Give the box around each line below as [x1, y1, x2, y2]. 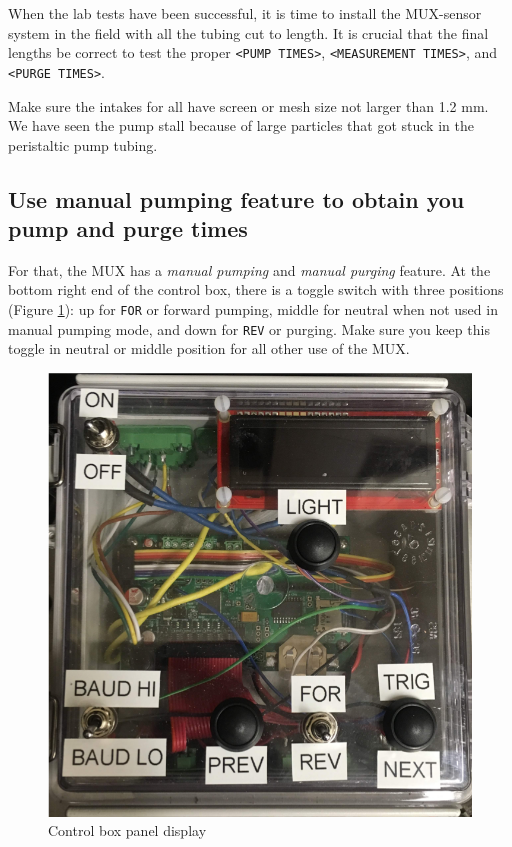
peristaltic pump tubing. [8, 134, 158, 155]
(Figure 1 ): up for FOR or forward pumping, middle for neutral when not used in [8, 299, 498, 320]
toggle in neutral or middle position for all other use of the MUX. [8, 338, 410, 359]
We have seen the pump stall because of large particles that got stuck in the [8, 115, 474, 136]
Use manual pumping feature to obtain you [8, 183, 465, 214]
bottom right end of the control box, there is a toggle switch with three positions [8, 279, 504, 300]
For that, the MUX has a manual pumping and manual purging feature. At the [8, 259, 491, 280]
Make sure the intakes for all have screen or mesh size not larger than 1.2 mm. [8, 95, 489, 116]
